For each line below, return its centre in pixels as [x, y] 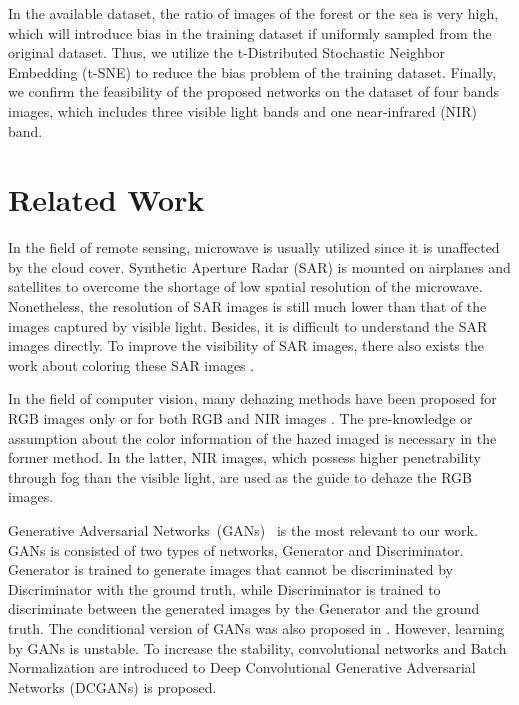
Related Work [106, 199]
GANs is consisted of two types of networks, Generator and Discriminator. [236, 549]
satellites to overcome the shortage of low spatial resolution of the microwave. [245, 286]
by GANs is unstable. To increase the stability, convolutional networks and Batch [257, 647]
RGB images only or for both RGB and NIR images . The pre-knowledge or [240, 418]
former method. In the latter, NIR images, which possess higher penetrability [244, 457]
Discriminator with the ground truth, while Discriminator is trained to [224, 588]
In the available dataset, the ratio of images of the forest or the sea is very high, [253, 13]
